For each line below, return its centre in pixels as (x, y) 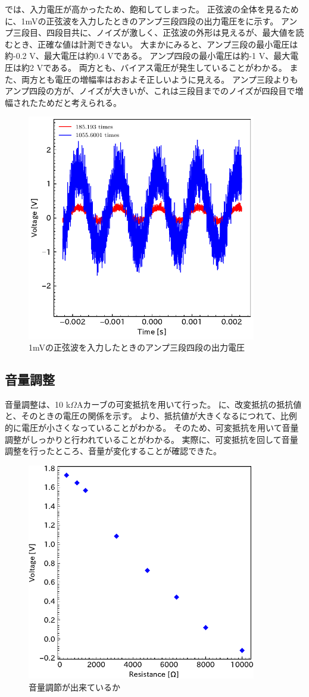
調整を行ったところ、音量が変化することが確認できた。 (113, 451)
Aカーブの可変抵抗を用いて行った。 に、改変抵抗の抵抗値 (189, 404)
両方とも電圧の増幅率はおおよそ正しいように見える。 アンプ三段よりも (160, 79)
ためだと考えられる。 (79, 102)
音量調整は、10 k (38, 404)
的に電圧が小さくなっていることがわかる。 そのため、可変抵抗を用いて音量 (152, 428)
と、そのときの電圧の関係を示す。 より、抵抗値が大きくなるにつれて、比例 (151, 416)
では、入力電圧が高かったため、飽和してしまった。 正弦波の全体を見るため (152, 9)
